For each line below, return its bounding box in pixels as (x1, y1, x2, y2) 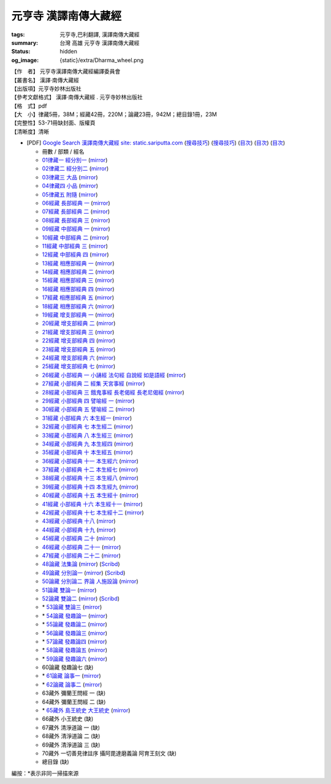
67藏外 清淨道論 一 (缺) (42, 724, 101, 731)
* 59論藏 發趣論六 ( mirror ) (42, 655, 107, 662)
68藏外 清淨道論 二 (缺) (42, 732, 101, 740)
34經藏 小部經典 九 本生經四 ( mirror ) (42, 440, 134, 447)
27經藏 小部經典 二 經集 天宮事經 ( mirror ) (42, 380, 145, 387)
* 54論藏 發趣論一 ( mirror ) (42, 612, 108, 619)
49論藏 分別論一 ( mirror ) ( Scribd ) (42, 569, 126, 576)
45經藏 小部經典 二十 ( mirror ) (42, 535, 116, 542)
